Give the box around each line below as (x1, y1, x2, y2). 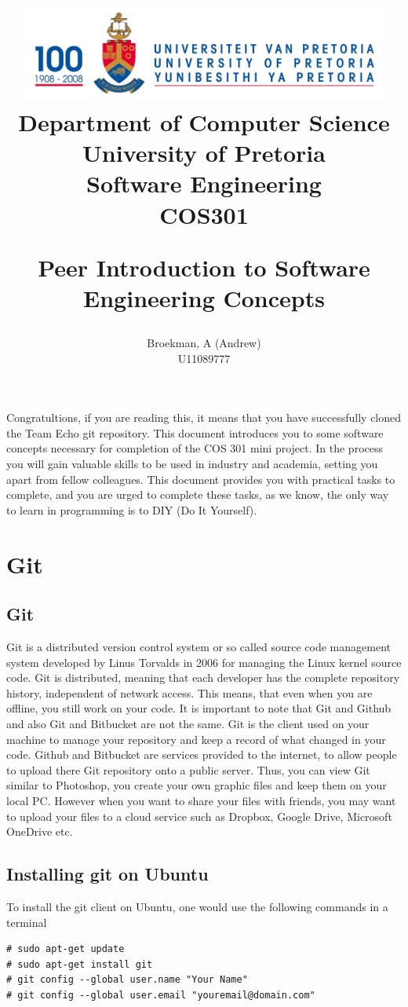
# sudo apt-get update (6, 943, 125, 955)
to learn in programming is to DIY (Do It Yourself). (6, 501, 257, 518)
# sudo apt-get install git (6, 958, 153, 970)
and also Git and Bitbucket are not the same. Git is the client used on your (6, 715, 370, 731)
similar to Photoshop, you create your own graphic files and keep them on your (6, 777, 387, 793)
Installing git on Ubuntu (6, 862, 209, 886)
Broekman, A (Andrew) (147, 335, 261, 351)
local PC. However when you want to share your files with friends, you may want (6, 792, 396, 808)
